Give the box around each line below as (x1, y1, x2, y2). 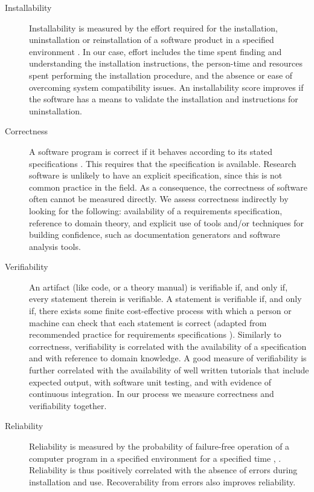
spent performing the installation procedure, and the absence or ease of (29, 68, 293, 81)
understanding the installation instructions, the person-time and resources (29, 57, 303, 70)
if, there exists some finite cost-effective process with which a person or (29, 304, 292, 317)
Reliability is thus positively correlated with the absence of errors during (29, 464, 298, 476)
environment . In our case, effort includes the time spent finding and (29, 45, 282, 57)
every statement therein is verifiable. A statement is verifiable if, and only (29, 292, 302, 305)
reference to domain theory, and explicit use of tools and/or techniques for (29, 216, 304, 229)
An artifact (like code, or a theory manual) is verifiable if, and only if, (29, 280, 288, 293)
